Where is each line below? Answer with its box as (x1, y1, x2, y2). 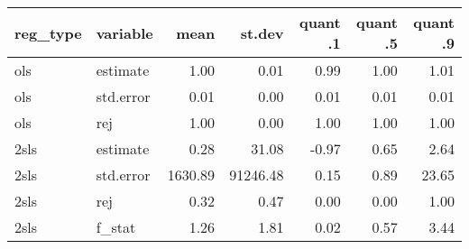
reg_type (14, 22, 82, 43)
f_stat (96, 217, 136, 237)
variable (96, 22, 153, 43)
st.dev (240, 22, 284, 43)
